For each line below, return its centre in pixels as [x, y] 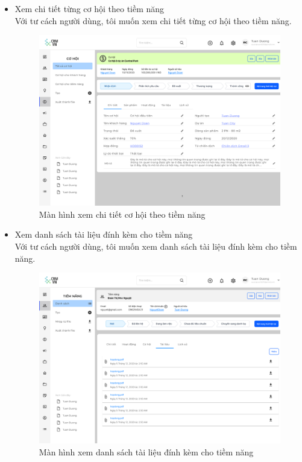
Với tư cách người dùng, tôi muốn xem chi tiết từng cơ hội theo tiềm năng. [153, 20]
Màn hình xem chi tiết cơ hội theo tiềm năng [122, 214]
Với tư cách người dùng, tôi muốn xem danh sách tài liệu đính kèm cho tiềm [156, 246]
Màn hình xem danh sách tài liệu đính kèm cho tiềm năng [146, 451]
